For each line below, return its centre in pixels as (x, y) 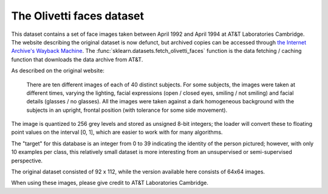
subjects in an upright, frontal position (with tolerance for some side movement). (127, 110)
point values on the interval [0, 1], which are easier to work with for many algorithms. (117, 132)
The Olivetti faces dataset (78, 16)
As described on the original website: (58, 71)
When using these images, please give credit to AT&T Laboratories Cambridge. (110, 183)
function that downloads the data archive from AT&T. (77, 59)
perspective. (27, 161)
